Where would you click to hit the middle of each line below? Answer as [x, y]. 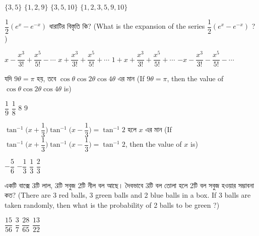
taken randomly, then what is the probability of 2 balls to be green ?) [112, 205]
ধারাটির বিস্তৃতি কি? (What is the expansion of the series [127, 26]
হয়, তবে [47, 78]
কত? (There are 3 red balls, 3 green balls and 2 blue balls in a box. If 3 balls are [128, 195]
